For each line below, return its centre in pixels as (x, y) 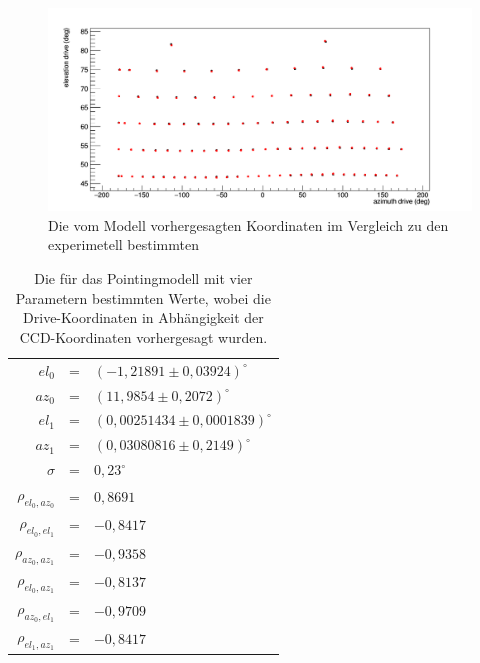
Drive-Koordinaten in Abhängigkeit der (143, 317)
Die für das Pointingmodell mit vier (143, 278)
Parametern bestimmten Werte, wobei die (143, 297)
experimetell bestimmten (123, 244)
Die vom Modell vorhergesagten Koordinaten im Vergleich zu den (248, 224)
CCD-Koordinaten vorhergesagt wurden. (143, 336)
